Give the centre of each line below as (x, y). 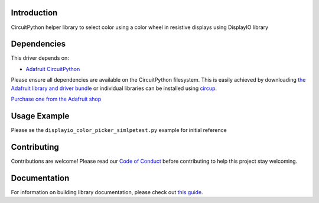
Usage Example (40, 116)
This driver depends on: (40, 58)
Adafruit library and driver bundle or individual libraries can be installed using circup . (114, 88)
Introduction (34, 13)
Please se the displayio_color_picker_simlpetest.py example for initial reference (119, 130)
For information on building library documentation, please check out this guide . (107, 192)
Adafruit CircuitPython (53, 69)
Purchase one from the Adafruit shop (56, 99)
